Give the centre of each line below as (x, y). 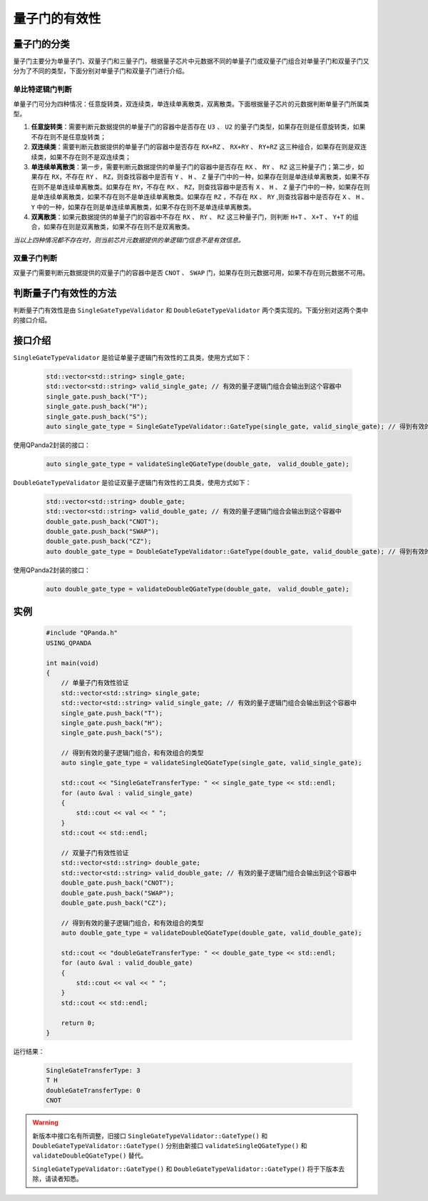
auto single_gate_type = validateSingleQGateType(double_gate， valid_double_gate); (198, 464)
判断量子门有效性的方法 (65, 293)
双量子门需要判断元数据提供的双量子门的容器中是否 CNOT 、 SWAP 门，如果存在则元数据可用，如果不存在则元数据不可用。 (191, 272)
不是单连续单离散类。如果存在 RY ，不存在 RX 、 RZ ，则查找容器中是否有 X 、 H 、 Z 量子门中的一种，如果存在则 (207, 186)
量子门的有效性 (57, 19)
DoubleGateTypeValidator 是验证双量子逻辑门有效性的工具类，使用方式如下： (132, 482)
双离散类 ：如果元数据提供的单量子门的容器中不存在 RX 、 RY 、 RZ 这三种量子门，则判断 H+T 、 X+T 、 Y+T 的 (192, 216)
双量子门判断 (35, 259)
